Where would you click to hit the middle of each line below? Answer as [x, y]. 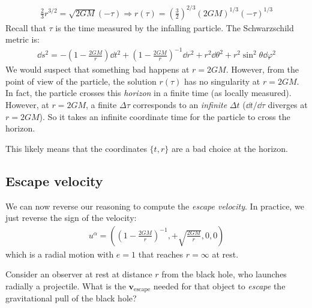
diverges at [288, 105]
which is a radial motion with [60, 254]
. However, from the [262, 69]
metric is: [22, 39]
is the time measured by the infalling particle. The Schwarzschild [175, 27]
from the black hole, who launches [224, 274]
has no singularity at [222, 81]
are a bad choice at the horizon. [230, 148]
